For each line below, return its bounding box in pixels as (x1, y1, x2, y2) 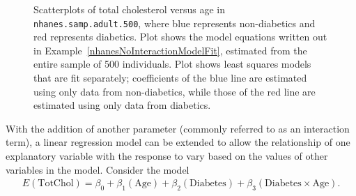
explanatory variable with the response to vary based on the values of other (6, 149, 328, 163)
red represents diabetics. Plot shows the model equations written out (33, 29, 327, 44)
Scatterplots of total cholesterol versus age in (33, 2, 225, 16)
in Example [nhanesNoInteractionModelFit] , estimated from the (33, 43, 307, 57)
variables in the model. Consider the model (6, 162, 189, 176)
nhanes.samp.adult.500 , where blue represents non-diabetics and (33, 15, 316, 30)
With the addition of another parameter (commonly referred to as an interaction (6, 121, 350, 135)
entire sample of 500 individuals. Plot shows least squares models (33, 56, 311, 71)
